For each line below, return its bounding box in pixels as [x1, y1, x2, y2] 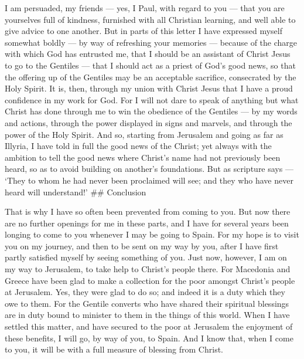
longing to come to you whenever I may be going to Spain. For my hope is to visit [5, 228, 299, 241]
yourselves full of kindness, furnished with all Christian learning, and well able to [5, 13, 296, 25]
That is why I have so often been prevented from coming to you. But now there [5, 205, 291, 218]
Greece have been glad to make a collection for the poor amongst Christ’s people [5, 274, 295, 286]
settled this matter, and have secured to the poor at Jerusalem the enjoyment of [5, 320, 293, 333]
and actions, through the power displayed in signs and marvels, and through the [5, 116, 292, 128]
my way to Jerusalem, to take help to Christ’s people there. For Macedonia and [5, 263, 291, 275]
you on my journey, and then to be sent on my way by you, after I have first [5, 239, 279, 252]
